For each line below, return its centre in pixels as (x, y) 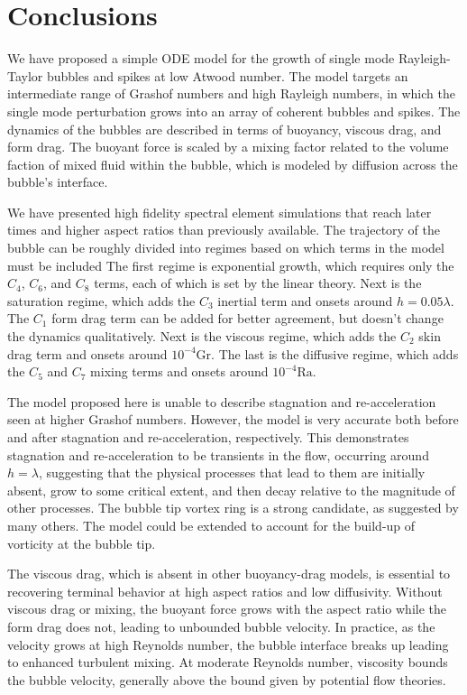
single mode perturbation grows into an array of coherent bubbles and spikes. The (234, 111)
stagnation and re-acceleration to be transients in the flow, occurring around (218, 454)
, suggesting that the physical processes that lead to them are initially (232, 473)
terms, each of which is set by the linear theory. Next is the (258, 283)
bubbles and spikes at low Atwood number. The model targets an (227, 75)
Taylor (25, 75)
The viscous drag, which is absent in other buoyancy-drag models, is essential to (229, 574)
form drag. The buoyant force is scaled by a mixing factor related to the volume (228, 147)
